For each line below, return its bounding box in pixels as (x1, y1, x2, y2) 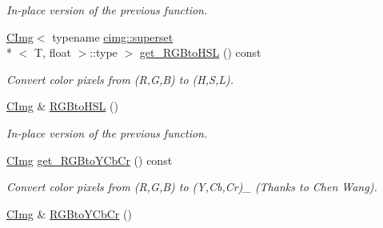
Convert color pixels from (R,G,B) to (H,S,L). (6, 70, 234, 87)
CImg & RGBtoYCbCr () (6, 205, 132, 222)
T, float (34, 44, 71, 61)
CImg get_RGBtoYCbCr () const (6, 151, 173, 168)
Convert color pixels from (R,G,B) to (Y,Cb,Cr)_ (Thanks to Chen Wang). (6, 178, 377, 195)
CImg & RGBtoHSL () (6, 98, 118, 114)
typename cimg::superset (52, 28, 174, 45)
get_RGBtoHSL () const (139, 44, 261, 61)
